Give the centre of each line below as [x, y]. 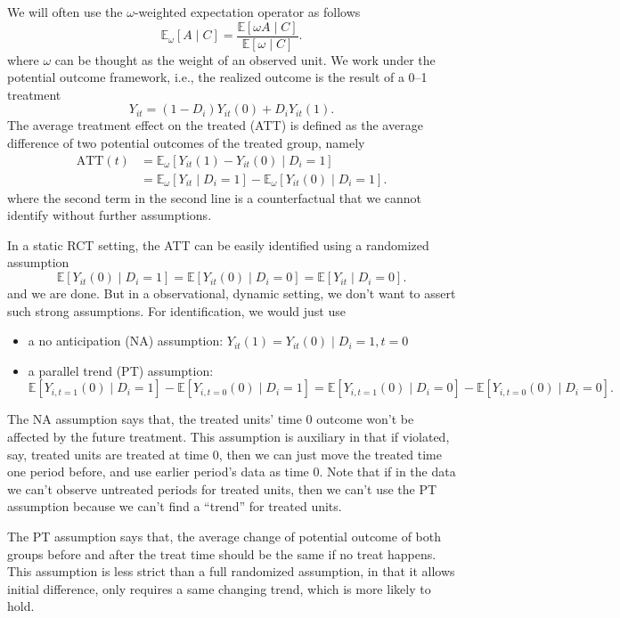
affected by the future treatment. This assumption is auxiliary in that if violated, [228, 437]
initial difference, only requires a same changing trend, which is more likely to [219, 588]
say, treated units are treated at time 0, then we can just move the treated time [224, 454]
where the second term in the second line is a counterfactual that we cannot [215, 197]
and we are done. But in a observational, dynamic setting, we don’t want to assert [232, 293]
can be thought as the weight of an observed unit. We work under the [245, 59]
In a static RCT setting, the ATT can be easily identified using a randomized [218, 244]
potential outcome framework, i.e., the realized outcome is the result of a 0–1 [217, 77]
